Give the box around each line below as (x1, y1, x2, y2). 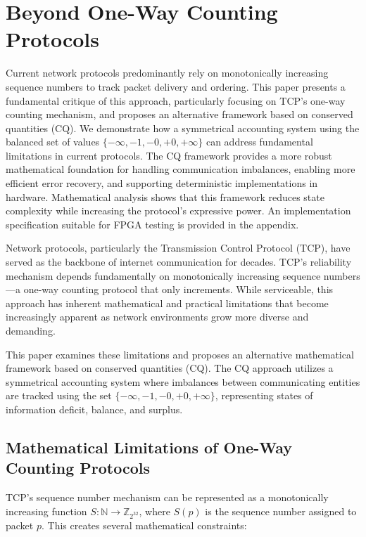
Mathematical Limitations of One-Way (6, 436, 292, 458)
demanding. (6, 323, 56, 337)
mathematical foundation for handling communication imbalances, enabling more (6, 162, 355, 176)
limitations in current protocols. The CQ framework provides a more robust (6, 148, 332, 162)
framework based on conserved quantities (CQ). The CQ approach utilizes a (6, 361, 334, 375)
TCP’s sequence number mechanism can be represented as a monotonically (6, 490, 329, 505)
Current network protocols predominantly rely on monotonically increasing (6, 65, 329, 80)
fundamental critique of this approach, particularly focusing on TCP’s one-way (6, 93, 346, 108)
